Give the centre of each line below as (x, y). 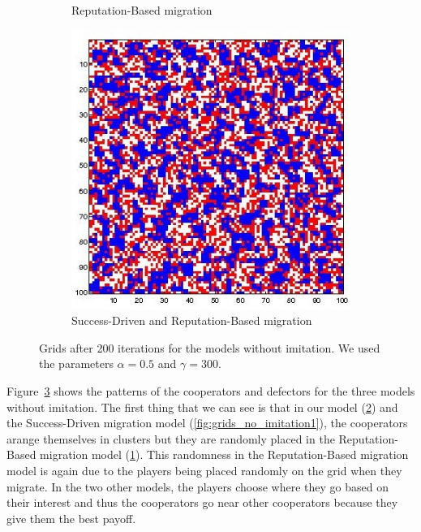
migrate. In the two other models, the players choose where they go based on (198, 486)
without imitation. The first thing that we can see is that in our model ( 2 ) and (202, 407)
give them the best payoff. (71, 518)
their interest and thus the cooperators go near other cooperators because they (202, 502)
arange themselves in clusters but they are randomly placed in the (171, 438)
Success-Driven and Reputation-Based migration (192, 320)
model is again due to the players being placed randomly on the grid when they (204, 470)
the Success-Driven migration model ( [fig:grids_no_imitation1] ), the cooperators (207, 423)
